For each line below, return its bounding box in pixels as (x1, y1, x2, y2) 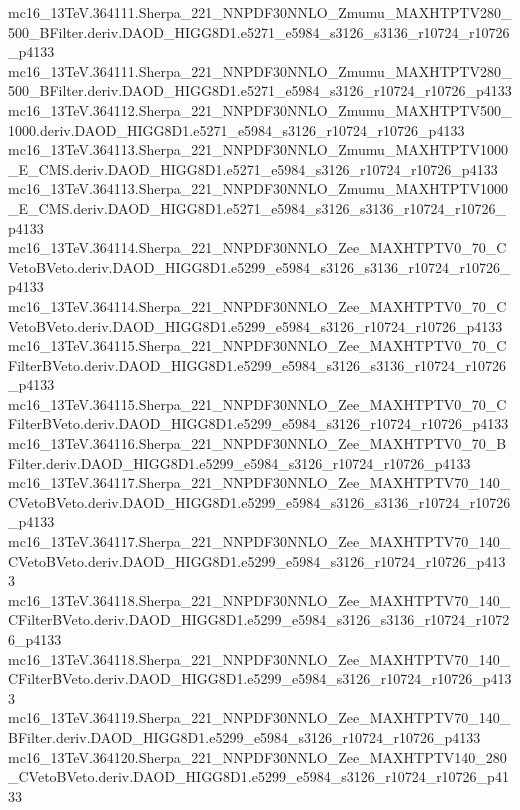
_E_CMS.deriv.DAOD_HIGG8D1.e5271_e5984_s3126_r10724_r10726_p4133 (8, 158, 498, 179)
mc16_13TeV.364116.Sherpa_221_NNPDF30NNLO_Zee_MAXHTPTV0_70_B (8, 433, 507, 454)
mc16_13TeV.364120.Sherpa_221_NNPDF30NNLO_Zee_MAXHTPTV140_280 (8, 746, 507, 767)
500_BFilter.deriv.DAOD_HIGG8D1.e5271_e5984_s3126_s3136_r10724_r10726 (8, 21, 510, 42)
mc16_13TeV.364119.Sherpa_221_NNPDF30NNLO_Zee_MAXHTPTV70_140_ (8, 707, 511, 728)
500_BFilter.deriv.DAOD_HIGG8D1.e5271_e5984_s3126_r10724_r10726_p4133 (8, 80, 512, 101)
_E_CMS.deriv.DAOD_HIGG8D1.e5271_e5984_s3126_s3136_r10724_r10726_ (8, 197, 506, 218)
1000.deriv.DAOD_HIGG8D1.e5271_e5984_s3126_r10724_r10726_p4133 (8, 119, 465, 140)
